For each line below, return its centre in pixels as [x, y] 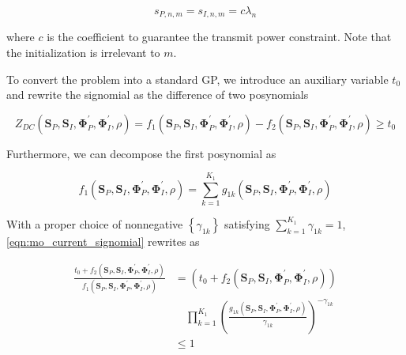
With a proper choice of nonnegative [95, 223]
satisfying [247, 223]
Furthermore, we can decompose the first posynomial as [141, 153]
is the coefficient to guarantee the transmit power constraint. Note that [219, 37]
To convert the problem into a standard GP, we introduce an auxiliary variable [197, 79]
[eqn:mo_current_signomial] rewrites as [103, 241]
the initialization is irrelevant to [83, 53]
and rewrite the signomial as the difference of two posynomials [158, 94]
